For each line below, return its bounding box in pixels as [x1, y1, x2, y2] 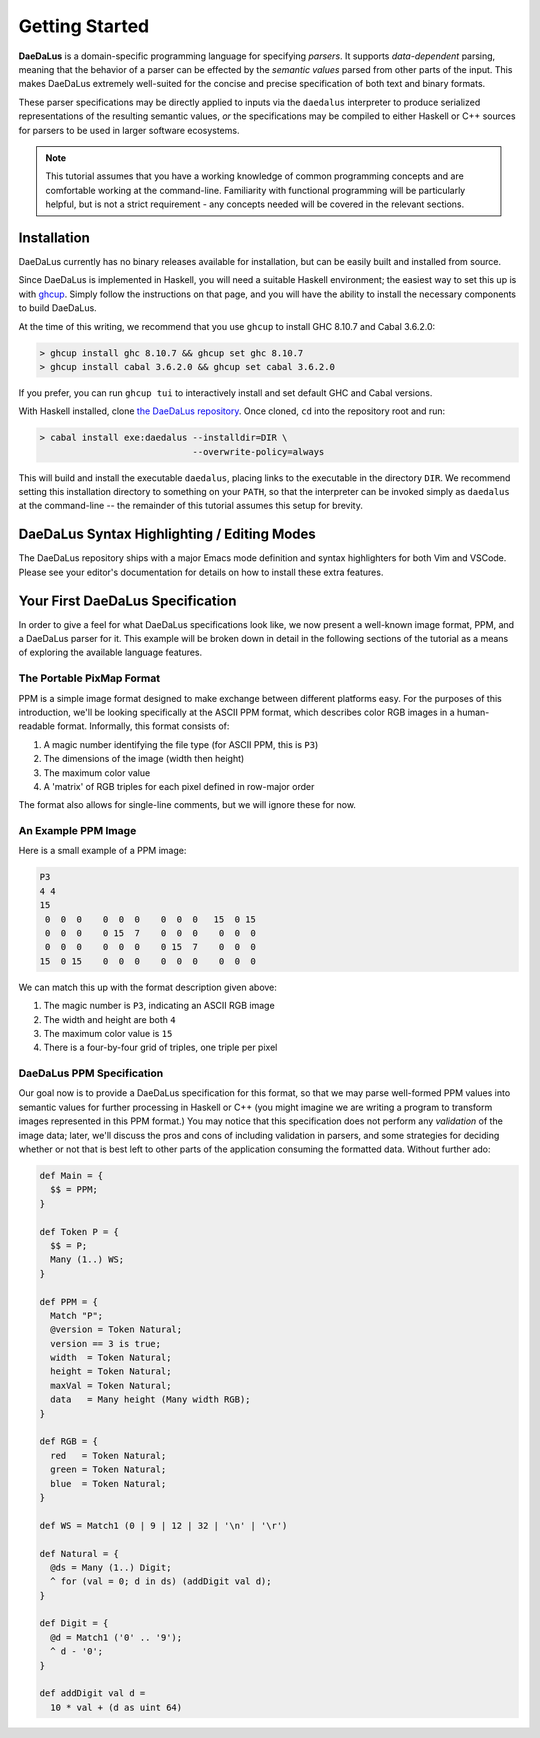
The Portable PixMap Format [18, 671, 160, 685]
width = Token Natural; [50, 1352, 172, 1364]
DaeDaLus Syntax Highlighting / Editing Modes [18, 526, 317, 543]
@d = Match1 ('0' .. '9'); [50, 1631, 183, 1643]
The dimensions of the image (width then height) [43, 753, 245, 765]
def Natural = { [39, 1548, 120, 1559]
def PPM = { [39, 1296, 99, 1307]
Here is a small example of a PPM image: [18, 845, 187, 857]
